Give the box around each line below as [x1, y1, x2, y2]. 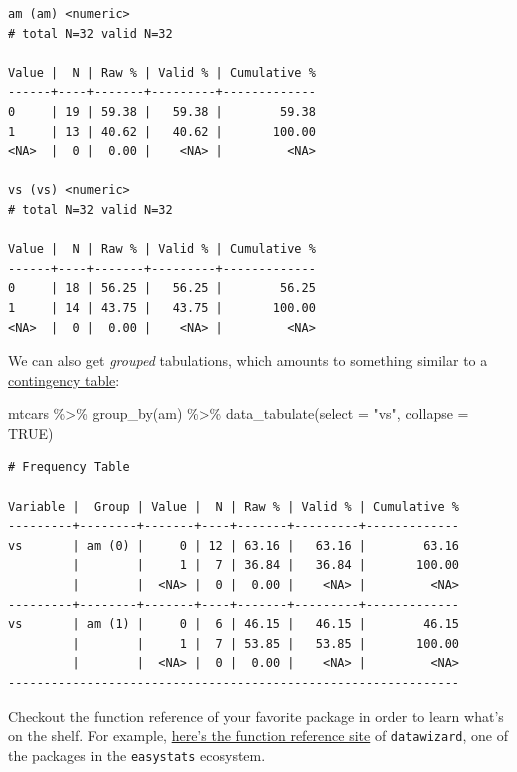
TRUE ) [8, 422, 54, 443]
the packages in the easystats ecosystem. [8, 744, 266, 765]
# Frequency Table [8, 460, 130, 475]
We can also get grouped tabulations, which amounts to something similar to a [8, 350, 488, 371]
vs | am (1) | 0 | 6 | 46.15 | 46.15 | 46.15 [8, 617, 460, 632]
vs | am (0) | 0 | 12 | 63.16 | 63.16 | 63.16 [8, 538, 460, 553]
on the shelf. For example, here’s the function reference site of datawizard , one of [8, 725, 508, 746]
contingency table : [8, 369, 120, 390]
